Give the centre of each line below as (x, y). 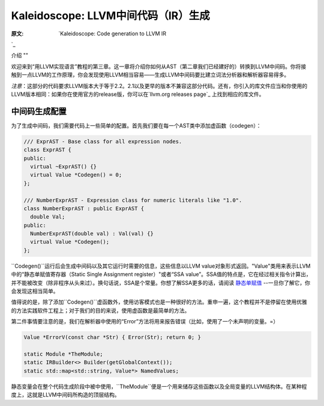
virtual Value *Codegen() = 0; (76, 175)
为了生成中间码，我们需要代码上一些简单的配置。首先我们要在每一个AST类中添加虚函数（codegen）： (136, 125)
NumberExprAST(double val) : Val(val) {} (92, 234)
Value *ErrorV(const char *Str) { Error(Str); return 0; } (112, 337)
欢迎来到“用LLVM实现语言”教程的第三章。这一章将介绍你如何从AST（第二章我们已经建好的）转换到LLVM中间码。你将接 (159, 66)
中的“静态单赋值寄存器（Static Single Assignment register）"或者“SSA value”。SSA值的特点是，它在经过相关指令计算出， (161, 274)
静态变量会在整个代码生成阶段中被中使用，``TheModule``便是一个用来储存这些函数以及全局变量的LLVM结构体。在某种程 (159, 386)
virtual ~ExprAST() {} (64, 166)
